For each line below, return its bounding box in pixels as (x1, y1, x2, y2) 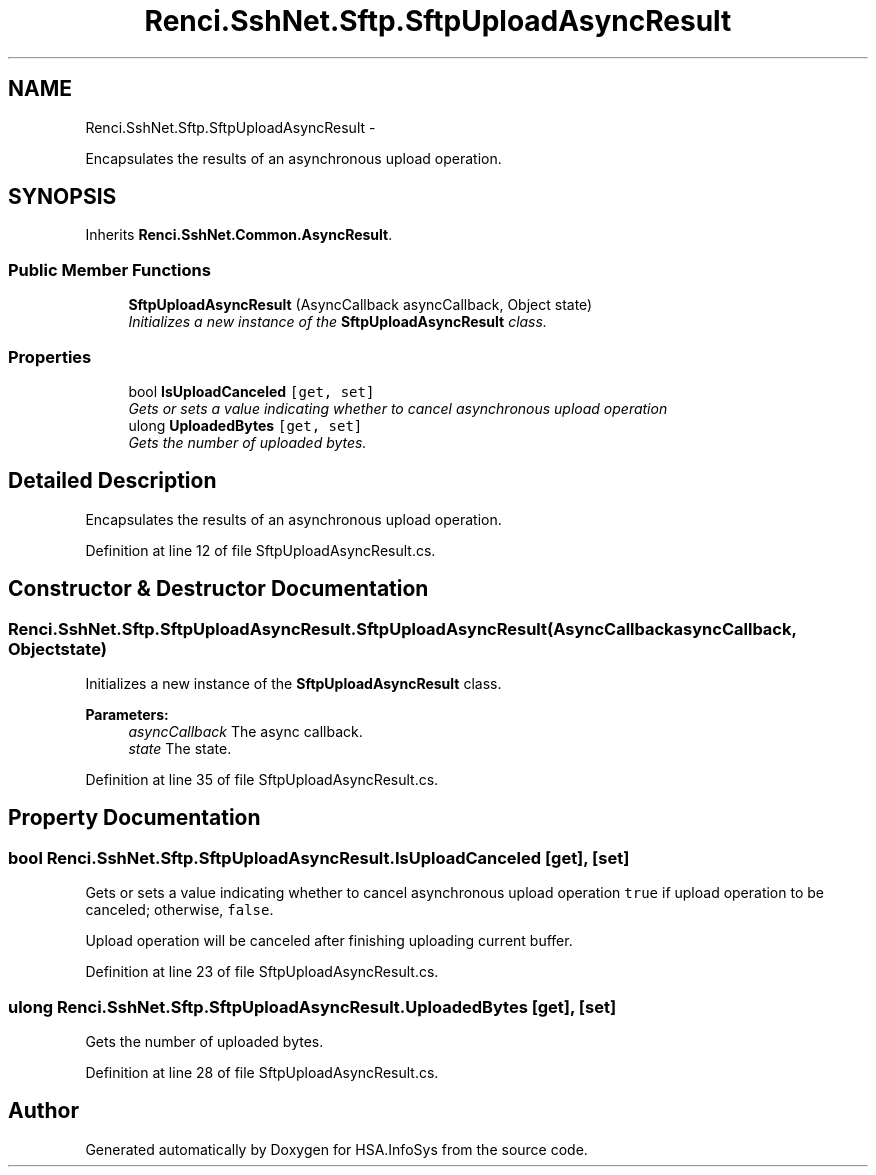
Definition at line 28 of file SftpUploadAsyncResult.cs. (85, 1063, 439, 1081)
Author (8, 1098, 79, 1124)
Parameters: (85, 706, 169, 723)
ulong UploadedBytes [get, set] (128, 416, 363, 434)
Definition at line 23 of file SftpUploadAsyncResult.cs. (85, 963, 439, 981)
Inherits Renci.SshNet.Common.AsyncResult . (85, 226, 393, 244)
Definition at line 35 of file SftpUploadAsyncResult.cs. (85, 771, 439, 788)
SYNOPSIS (8, 184, 117, 210)
